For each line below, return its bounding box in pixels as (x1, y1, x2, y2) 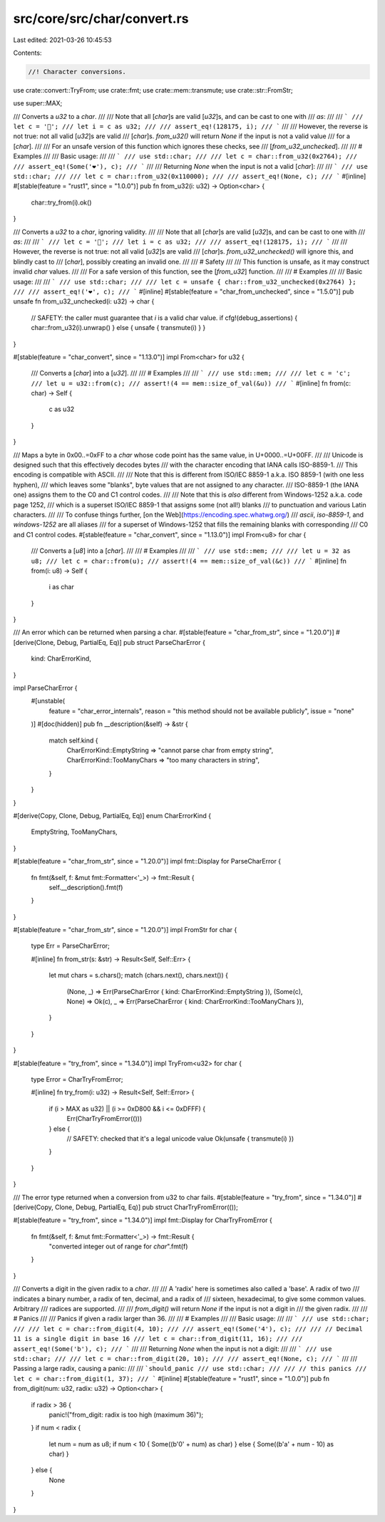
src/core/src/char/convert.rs (13, 11, 189, 26)
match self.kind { (48, 736, 98, 745)
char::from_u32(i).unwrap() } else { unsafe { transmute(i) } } (31, 323, 206, 332)
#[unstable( (31, 697, 66, 705)
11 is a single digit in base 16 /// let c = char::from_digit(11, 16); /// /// (13, 1335, 303, 1343)
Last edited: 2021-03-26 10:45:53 (13, 36, 112, 44)
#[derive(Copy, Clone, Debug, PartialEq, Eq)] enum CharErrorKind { (13, 811, 212, 819)
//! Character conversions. (28, 68, 126, 76)
